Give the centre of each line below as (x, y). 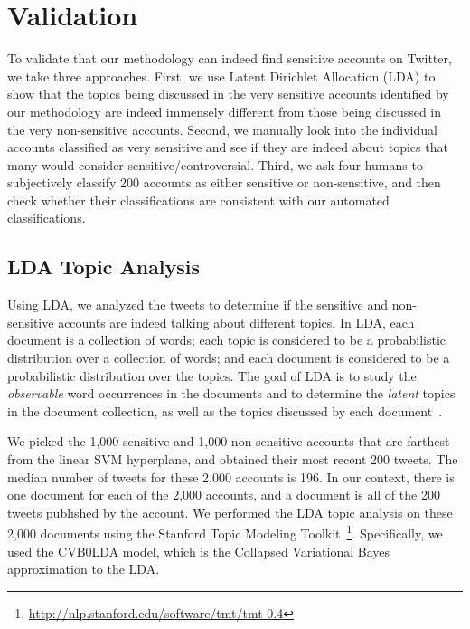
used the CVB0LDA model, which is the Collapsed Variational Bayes (199, 551)
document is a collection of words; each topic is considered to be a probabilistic (227, 340)
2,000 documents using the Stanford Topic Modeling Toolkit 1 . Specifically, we (225, 532)
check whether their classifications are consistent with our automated (198, 200)
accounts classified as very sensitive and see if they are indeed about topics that (228, 147)
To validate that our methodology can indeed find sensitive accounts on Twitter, (230, 58)
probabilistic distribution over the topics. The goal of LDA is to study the (212, 375)
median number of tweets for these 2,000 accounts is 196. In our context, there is (231, 477)
